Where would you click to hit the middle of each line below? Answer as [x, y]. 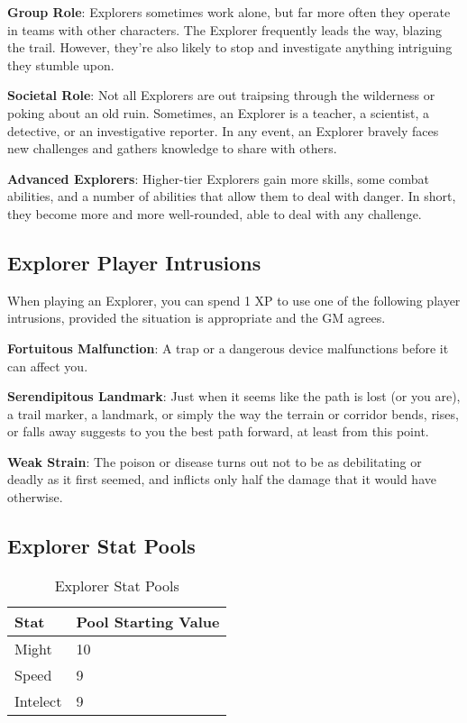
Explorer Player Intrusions [134, 262]
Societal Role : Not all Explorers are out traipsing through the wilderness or [221, 95]
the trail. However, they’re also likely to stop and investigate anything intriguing [230, 47]
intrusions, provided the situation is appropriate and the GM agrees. [197, 318]
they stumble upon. [61, 64]
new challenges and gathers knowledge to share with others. [172, 148]
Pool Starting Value [148, 621]
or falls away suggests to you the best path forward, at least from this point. [218, 431]
